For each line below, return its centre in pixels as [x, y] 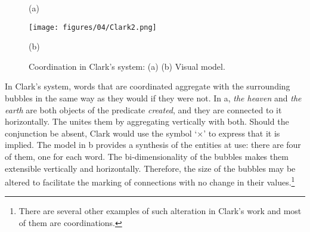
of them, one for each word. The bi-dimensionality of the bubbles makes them [147, 156]
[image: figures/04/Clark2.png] [93, 27]
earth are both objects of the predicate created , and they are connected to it [143, 109]
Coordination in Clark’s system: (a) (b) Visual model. [127, 66]
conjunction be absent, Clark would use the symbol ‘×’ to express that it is [142, 133]
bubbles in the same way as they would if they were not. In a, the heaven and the [153, 98]
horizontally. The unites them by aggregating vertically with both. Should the [147, 121]
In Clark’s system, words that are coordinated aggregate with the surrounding [148, 86]
